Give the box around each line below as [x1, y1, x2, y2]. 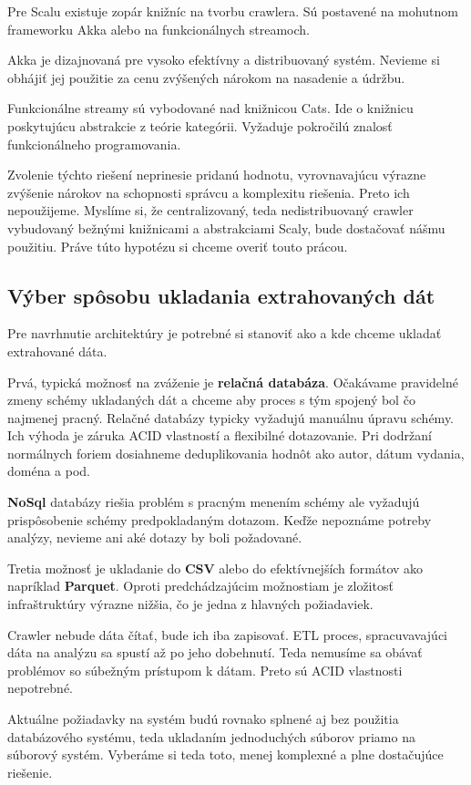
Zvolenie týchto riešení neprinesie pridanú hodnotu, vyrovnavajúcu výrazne [7, 165, 426, 184]
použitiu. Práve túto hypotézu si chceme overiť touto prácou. [7, 236, 348, 255]
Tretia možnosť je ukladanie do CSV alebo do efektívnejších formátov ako [7, 558, 424, 577]
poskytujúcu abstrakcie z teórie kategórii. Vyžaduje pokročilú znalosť [7, 116, 393, 135]
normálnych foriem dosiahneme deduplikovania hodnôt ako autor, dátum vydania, [7, 443, 465, 462]
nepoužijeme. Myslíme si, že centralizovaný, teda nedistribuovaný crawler [7, 201, 414, 220]
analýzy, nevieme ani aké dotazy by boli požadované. [7, 528, 302, 547]
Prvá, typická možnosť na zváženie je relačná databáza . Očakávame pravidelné [7, 372, 458, 391]
